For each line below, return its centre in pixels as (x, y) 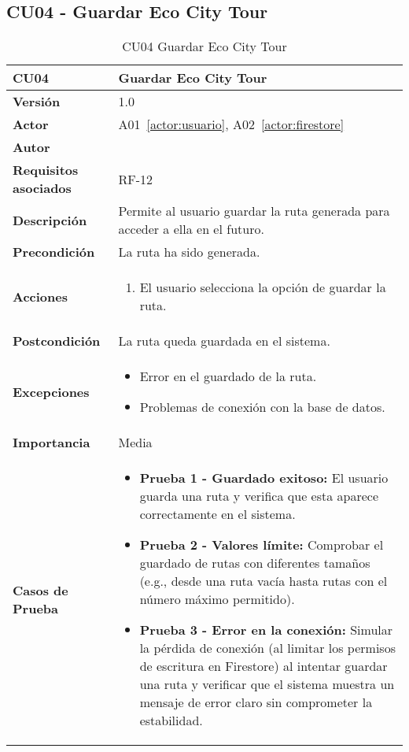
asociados (42, 188)
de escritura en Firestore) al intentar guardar (263, 666)
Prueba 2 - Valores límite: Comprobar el (262, 545)
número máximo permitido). (217, 599)
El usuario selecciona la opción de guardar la (263, 287)
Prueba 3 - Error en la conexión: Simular (266, 630)
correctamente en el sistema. (217, 514)
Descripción (50, 220)
